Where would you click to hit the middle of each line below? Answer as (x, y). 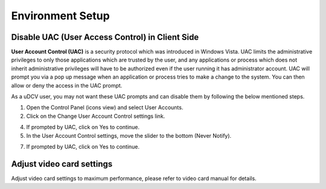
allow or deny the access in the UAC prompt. (67, 85)
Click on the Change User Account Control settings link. (96, 116)
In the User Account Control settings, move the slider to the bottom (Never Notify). (129, 135)
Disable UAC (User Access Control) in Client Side (105, 37)
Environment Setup (60, 16)
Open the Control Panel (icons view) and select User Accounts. (105, 107)
